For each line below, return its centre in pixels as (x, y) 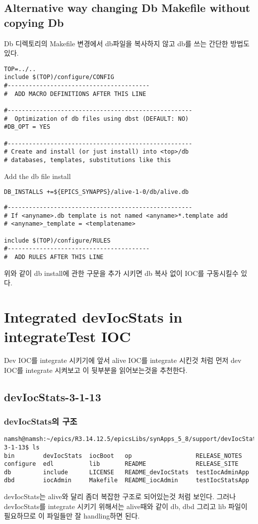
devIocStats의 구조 (41, 421)
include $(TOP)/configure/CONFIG (59, 77)
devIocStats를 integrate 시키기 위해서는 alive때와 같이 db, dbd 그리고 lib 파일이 (126, 506)
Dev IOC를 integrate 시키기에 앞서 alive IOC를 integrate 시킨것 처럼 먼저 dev (123, 360)
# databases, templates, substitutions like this (88, 160)
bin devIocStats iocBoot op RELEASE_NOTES (123, 456)
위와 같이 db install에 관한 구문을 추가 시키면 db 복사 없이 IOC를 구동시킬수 (121, 273)
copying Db (34, 22)
